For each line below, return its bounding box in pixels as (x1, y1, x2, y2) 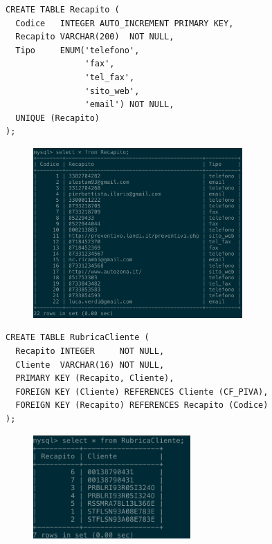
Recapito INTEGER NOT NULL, (15, 346, 165, 357)
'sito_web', (84, 86, 140, 96)
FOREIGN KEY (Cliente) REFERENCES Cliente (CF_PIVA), (15, 386, 269, 397)
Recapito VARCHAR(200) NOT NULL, (15, 32, 174, 42)
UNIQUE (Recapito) (15, 113, 100, 123)
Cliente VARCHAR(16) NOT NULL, (15, 359, 165, 370)
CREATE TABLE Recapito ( (6, 5, 120, 15)
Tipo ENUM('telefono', (15, 45, 140, 55)
